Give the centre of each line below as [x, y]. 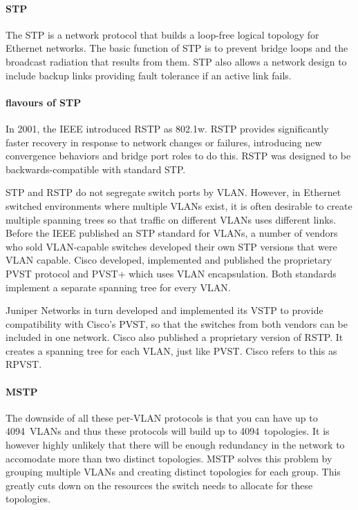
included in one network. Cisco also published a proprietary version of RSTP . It [175, 337]
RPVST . [24, 364]
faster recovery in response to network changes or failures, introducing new [164, 142]
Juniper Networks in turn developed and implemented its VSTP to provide [164, 310]
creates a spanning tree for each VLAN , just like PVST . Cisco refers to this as [171, 350]
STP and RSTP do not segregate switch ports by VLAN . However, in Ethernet [173, 192]
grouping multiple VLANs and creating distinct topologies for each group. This [173, 472]
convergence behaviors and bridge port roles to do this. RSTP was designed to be [178, 156]
